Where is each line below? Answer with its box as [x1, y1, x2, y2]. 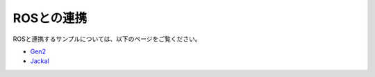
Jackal [30, 57, 49, 65]
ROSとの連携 [12, 10, 87, 26]
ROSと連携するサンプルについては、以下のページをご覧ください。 [12, 35, 201, 43]
